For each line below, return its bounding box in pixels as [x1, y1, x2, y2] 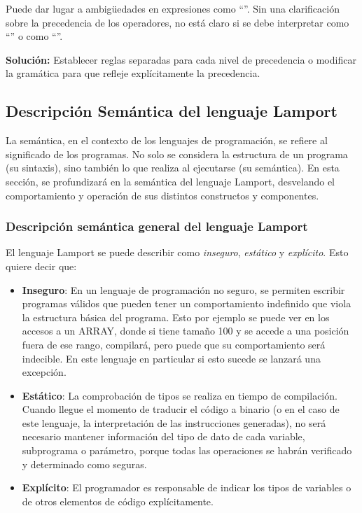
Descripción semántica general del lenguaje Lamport [6, 218, 308, 235]
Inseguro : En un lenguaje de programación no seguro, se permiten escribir [22, 282, 345, 297]
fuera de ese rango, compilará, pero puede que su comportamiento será [22, 337, 326, 351]
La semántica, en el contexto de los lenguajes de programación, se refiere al [6, 133, 328, 148]
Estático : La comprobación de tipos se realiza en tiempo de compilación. [22, 388, 337, 402]
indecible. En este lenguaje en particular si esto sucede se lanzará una [22, 351, 321, 365]
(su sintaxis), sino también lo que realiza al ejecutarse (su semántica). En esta [6, 160, 340, 175]
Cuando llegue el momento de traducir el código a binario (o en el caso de [22, 402, 340, 416]
